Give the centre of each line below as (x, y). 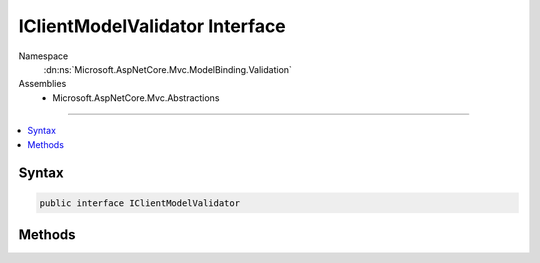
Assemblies (42, 84)
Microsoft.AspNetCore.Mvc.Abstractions (136, 97)
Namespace (43, 56)
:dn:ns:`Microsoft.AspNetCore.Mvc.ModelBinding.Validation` (167, 69)
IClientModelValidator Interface (152, 26)
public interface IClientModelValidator (139, 203)
